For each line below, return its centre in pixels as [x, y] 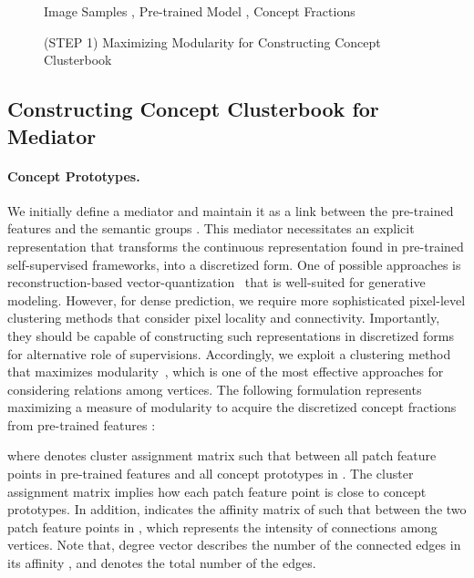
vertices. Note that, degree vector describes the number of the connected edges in [234, 545]
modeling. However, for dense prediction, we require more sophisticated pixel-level [237, 299]
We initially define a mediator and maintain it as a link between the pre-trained [231, 210]
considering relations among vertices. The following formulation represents [215, 389]
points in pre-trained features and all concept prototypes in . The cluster [211, 474]
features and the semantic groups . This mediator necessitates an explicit [211, 228]
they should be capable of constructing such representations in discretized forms [231, 335]
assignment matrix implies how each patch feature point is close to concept [217, 491]
